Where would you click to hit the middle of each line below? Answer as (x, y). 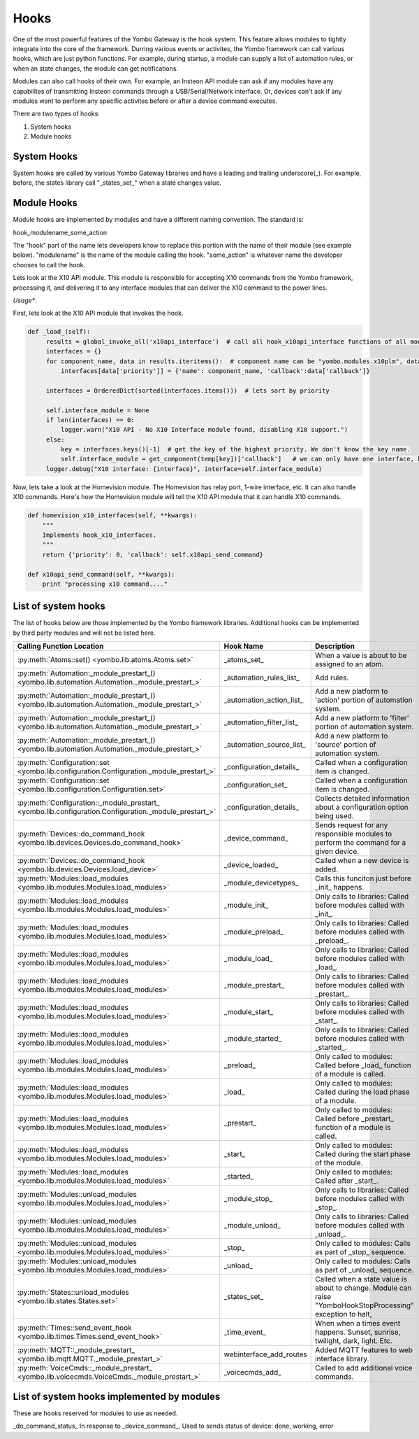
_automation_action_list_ (264, 700)
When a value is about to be (361, 656)
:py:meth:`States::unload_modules (73, 1293)
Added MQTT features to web (364, 1350)
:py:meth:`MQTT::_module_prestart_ (76, 1350)
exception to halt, (343, 1314)
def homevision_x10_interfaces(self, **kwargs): (112, 515)
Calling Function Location (60, 646)
